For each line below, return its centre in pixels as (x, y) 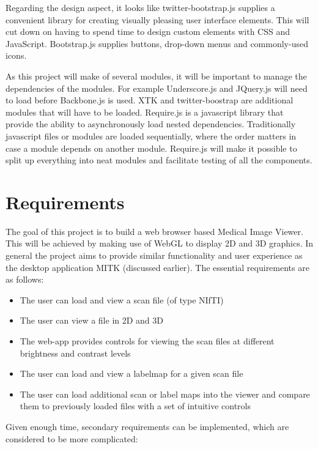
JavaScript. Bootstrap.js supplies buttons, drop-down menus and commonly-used (157, 43)
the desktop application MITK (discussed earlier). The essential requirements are (157, 267)
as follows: (25, 279)
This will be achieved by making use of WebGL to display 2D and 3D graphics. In (160, 243)
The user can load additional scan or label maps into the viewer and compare (165, 394)
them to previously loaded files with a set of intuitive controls (135, 406)
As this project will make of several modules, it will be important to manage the (156, 76)
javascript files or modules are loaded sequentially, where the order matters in (151, 135)
